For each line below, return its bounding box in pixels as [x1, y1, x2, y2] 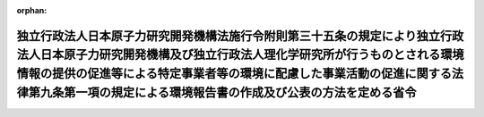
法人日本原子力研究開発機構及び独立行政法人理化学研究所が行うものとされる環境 [16, 47, 464, 63]
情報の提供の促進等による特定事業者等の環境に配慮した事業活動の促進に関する [16, 66, 453, 80]
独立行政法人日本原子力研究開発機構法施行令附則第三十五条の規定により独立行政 [16, 28, 464, 44]
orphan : [16, 5, 48, 15]
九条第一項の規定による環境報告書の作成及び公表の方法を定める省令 [39, 85, 417, 100]
